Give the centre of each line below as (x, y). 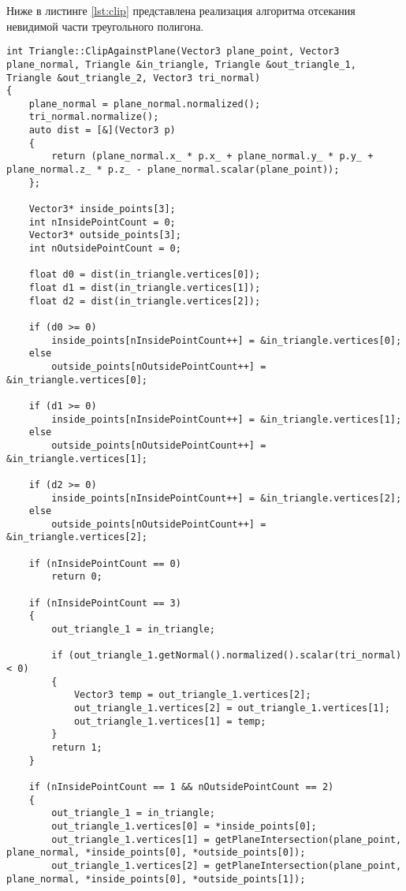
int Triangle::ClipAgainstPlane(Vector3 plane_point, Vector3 (173, 52)
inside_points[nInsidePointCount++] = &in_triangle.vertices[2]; (227, 498)
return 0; (77, 577)
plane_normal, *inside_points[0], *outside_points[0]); (156, 853)
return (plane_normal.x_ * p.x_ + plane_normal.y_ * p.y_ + (212, 157)
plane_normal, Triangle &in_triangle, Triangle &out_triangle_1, (181, 64)
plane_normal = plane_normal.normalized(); (145, 104)
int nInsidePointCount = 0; (102, 222)
